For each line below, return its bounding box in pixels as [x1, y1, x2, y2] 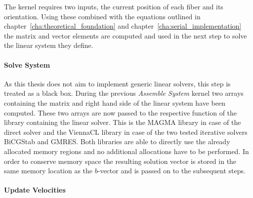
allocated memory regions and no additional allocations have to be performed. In [4, 146, 249, 156]
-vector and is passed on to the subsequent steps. [97, 165, 246, 176]
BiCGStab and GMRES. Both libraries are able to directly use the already [4, 136, 230, 147]
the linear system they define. [4, 40, 93, 50]
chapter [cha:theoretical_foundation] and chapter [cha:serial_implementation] [4, 21, 242, 31]
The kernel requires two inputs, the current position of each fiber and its [4, 1, 223, 11]
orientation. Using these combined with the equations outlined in [4, 11, 201, 21]
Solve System [4, 59, 50, 70]
